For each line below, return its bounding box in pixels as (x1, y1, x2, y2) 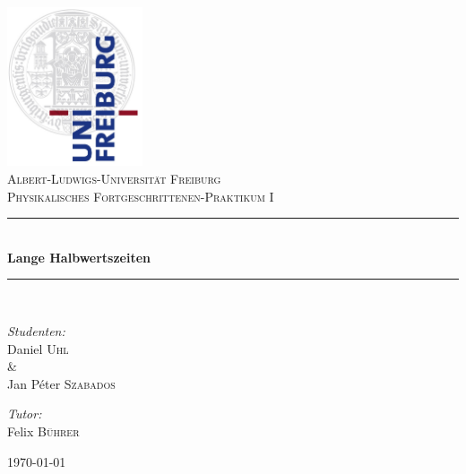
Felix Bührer (7, 421, 80, 440)
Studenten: (7, 322, 65, 340)
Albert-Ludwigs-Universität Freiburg (7, 169, 221, 188)
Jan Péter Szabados (7, 374, 116, 392)
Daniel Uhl (7, 339, 69, 358)
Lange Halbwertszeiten (7, 247, 151, 266)
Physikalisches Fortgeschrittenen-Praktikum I (7, 186, 274, 205)
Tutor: (7, 404, 42, 423)
